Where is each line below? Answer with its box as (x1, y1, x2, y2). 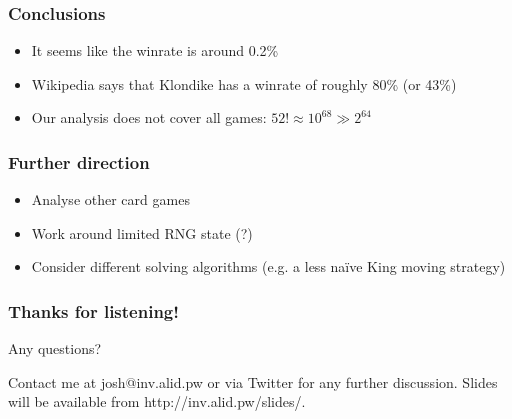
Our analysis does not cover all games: (31, 107, 267, 128)
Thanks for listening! (8, 298, 179, 323)
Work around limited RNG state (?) (31, 222, 253, 243)
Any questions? (8, 338, 102, 359)
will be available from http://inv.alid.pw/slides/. (8, 391, 306, 412)
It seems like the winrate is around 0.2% (31, 40, 279, 61)
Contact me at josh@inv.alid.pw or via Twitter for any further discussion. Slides (8, 371, 498, 392)
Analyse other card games (31, 189, 190, 210)
